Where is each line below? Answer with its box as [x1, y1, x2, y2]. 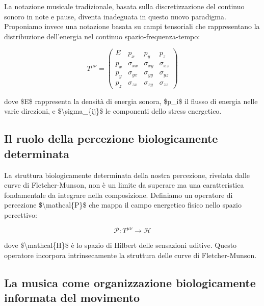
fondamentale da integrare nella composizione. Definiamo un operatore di [4, 189, 233, 200]
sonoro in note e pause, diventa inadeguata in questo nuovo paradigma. [4, 11, 226, 21]
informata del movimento [4, 289, 140, 305]
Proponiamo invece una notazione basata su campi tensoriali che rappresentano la [4, 21, 260, 32]
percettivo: [4, 209, 37, 220]
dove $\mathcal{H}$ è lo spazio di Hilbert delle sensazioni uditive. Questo [4, 240, 237, 250]
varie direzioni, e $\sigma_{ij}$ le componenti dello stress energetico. [4, 106, 222, 116]
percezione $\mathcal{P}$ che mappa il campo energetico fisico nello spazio [4, 199, 242, 210]
